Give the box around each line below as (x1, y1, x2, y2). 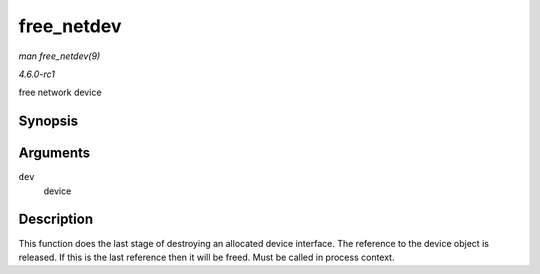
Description (18, 211, 94, 228)
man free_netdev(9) (18, 50, 101, 62)
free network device (18, 86, 102, 99)
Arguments (18, 145, 91, 162)
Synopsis (18, 113, 79, 130)
